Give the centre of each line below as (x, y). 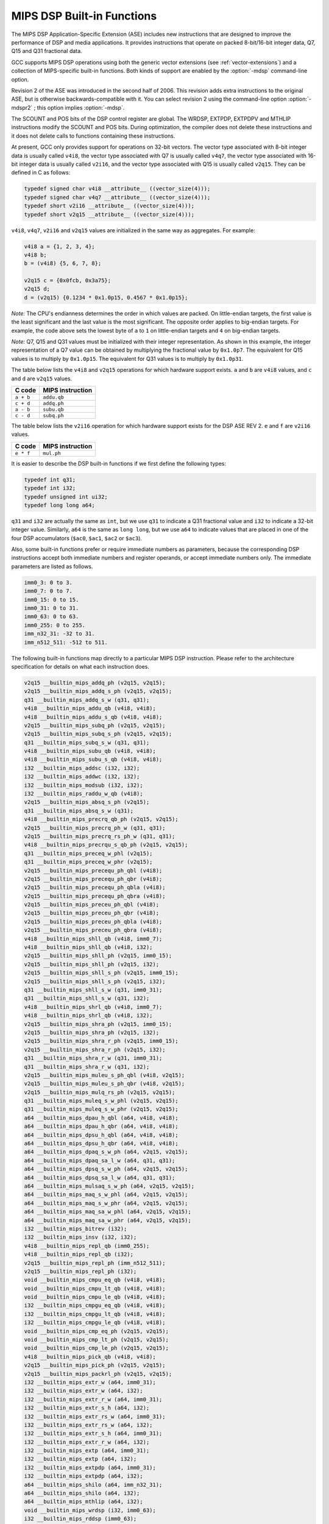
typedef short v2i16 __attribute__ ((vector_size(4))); (109, 206)
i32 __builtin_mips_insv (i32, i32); (80, 1237)
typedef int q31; (50, 479)
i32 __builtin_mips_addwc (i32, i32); (82, 777)
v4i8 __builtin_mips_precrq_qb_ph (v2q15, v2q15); (101, 819)
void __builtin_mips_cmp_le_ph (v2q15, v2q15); (96, 1348)
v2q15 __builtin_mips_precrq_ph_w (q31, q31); (95, 828)
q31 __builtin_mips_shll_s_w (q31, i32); (87, 999)
